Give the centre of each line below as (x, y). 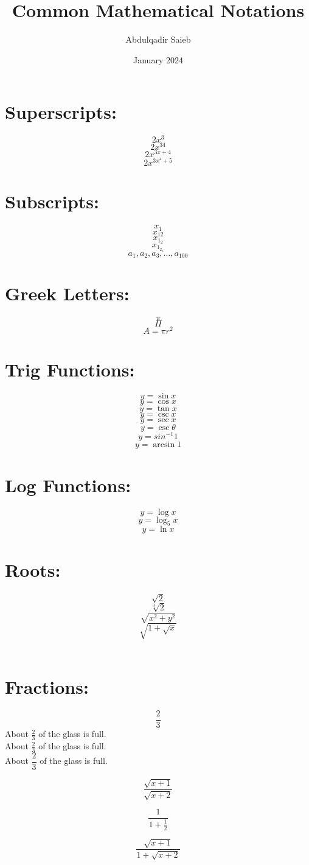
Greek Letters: (67, 293)
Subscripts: (52, 201)
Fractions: (47, 687)
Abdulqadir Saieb (158, 39)
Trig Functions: (70, 369)
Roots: (33, 569)
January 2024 (158, 59)
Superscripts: (61, 112)
